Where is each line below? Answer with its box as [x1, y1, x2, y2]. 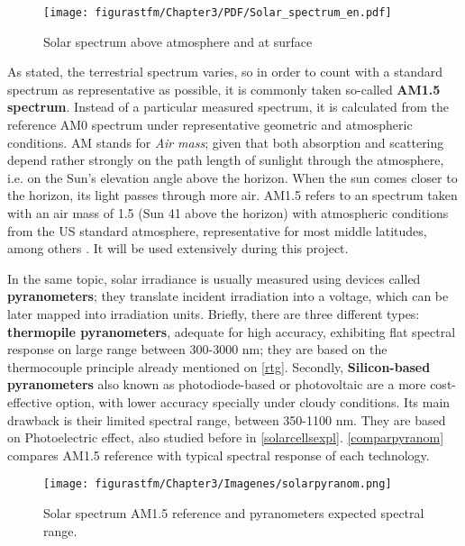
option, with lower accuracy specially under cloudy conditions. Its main [56, 392, 451, 411]
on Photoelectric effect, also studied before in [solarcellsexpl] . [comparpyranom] [7, 428, 444, 447]
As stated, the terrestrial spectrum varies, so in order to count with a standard [7, 62, 443, 81]
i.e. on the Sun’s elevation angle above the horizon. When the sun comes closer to [7, 168, 458, 187]
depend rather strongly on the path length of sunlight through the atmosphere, [7, 150, 444, 169]
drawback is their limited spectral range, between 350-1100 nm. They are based [7, 410, 446, 429]
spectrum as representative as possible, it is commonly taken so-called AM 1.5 [7, 79, 441, 98]
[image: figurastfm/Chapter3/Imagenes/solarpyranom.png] [43, 478, 392, 491]
